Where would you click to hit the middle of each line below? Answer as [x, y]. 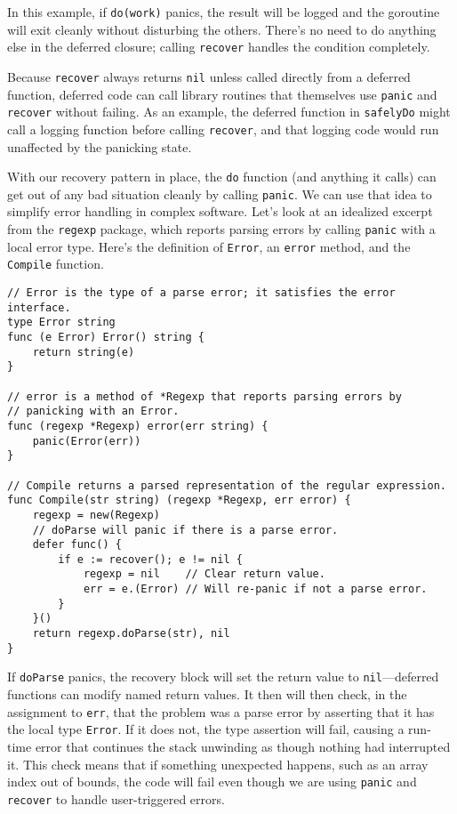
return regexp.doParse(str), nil [131, 634]
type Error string [61, 322]
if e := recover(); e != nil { [150, 559]
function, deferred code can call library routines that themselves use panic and [222, 94]
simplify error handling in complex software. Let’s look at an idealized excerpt [220, 211]
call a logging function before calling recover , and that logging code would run [223, 129]
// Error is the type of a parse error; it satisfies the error [201, 293]
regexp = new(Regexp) [96, 515]
